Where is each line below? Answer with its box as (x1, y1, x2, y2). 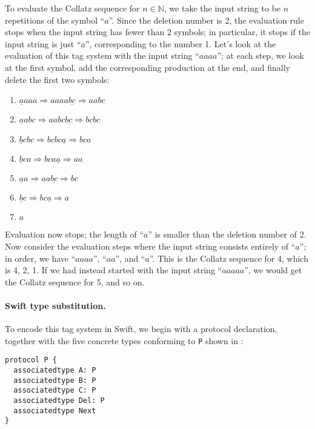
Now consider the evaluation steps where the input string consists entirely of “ (5, 240, 296, 253)
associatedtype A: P (13, 366, 96, 375)
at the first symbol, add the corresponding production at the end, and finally (5, 61, 291, 73)
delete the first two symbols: (5, 73, 110, 85)
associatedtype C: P (13, 386, 96, 395)
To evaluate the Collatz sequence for (5, 2, 140, 14)
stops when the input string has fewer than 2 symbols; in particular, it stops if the (5, 25, 311, 38)
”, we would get (244, 264, 302, 276)
